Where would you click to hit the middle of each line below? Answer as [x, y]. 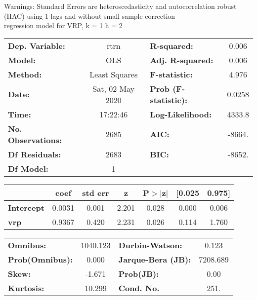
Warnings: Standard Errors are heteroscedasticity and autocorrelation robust [120, 6]
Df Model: [28, 168]
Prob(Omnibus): [41, 259]
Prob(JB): [139, 273]
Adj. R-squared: [182, 60]
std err [96, 192]
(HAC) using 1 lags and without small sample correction [90, 16]
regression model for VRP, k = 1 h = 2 [63, 25]
